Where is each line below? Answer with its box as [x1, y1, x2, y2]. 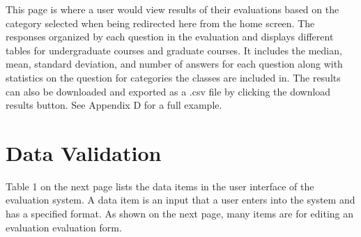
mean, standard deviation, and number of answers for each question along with [6, 56, 343, 71]
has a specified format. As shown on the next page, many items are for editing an [6, 206, 354, 221]
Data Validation [6, 138, 162, 167]
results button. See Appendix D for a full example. [6, 98, 222, 112]
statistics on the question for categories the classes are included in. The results [6, 70, 341, 84]
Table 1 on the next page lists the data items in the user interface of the [6, 178, 314, 193]
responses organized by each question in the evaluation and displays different [6, 29, 334, 44]
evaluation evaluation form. [6, 220, 122, 234]
